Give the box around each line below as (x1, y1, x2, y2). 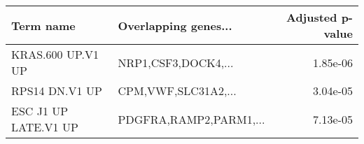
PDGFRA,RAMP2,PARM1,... (118, 110, 265, 127)
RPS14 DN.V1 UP (11, 82, 102, 99)
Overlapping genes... (118, 17, 232, 34)
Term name (11, 17, 76, 34)
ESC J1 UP (11, 103, 69, 119)
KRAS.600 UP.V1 (11, 46, 99, 62)
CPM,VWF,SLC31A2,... (118, 82, 237, 99)
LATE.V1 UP (11, 119, 78, 135)
